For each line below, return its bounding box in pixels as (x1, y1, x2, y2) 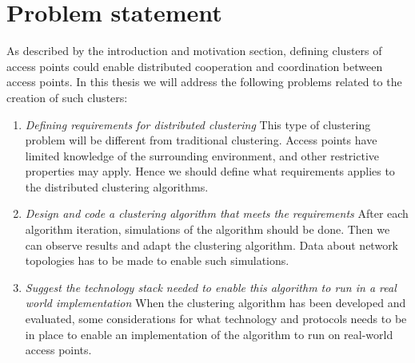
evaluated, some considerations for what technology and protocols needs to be (25, 310, 407, 327)
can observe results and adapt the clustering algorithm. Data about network (25, 236, 399, 253)
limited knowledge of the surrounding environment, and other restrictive (25, 147, 379, 164)
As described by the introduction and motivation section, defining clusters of (6, 42, 382, 59)
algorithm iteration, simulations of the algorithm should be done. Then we (25, 221, 390, 238)
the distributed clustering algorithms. (25, 178, 209, 195)
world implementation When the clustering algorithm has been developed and (25, 294, 406, 311)
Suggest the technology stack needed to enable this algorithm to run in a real (25, 278, 397, 295)
